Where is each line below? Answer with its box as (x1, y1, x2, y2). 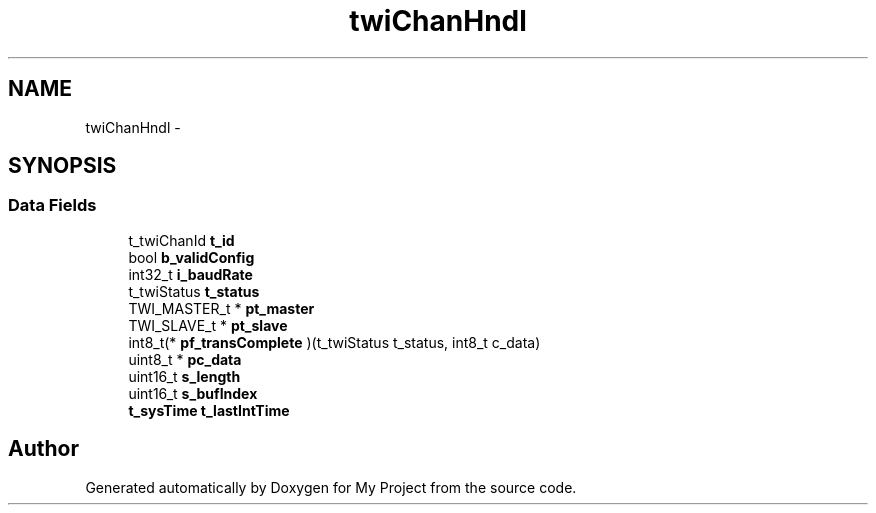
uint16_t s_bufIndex (128, 384, 258, 402)
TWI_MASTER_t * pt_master (128, 299, 315, 317)
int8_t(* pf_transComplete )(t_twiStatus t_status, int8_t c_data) (128, 333, 541, 351)
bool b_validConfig (128, 248, 255, 266)
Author (8, 436, 79, 462)
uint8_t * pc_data (128, 350, 242, 368)
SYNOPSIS (8, 153, 117, 179)
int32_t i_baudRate (128, 265, 253, 283)
